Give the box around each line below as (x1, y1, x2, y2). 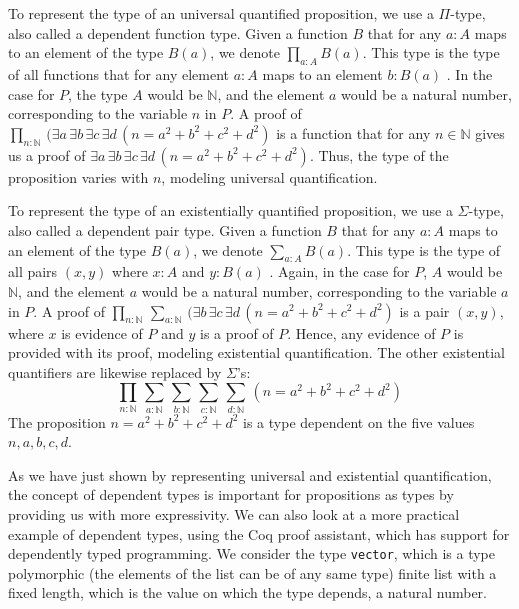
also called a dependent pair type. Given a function (8, 219, 322, 240)
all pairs (8, 261, 58, 282)
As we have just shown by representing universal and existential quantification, (8, 464, 492, 485)
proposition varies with (8, 166, 149, 187)
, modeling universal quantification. (161, 166, 378, 187)
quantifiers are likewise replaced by (8, 361, 222, 382)
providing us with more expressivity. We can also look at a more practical (8, 504, 460, 525)
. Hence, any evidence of (287, 322, 436, 343)
